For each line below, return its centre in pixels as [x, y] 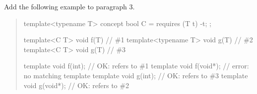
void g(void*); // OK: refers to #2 [76, 85]
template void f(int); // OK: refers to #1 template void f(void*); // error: [136, 66]
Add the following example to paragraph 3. [69, 6]
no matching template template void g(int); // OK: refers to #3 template [136, 75]
